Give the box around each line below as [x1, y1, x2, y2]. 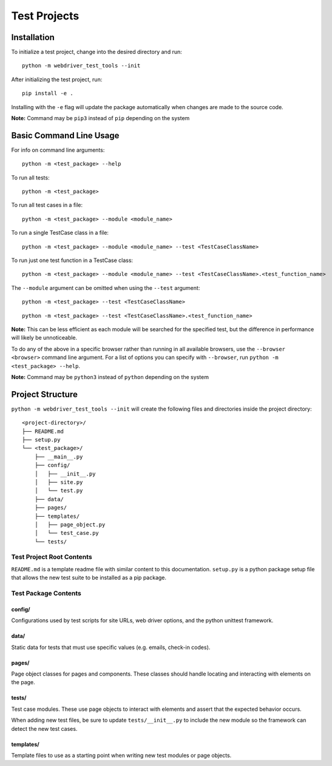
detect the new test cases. [11, 725, 78, 732]
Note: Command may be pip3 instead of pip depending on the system [11, 115, 190, 122]
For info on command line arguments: [11, 146, 105, 153]
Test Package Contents [11, 589, 81, 597]
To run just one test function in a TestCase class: [11, 257, 134, 264]
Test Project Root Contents [11, 553, 92, 561]
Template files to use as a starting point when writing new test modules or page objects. [11, 751, 232, 759]
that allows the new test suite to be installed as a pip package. [11, 574, 167, 582]
